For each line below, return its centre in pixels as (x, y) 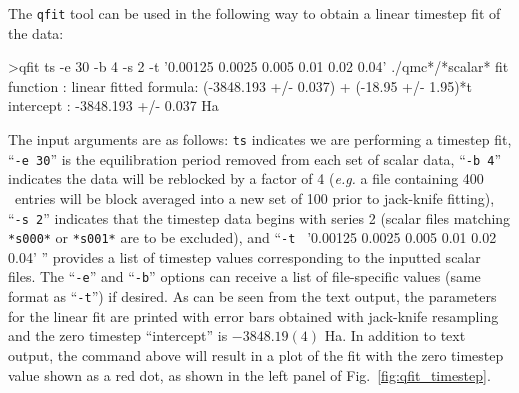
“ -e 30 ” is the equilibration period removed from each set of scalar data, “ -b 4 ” (255, 158)
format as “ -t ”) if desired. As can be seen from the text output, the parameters (252, 296)
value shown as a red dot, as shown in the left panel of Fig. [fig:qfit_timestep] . (249, 374)
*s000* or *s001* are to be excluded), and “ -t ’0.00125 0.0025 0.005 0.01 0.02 (252, 237)
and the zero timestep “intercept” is (118, 335)
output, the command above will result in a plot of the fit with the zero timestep (256, 354)
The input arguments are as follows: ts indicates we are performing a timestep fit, (260, 139)
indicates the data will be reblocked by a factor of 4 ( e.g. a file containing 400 (246, 178)
